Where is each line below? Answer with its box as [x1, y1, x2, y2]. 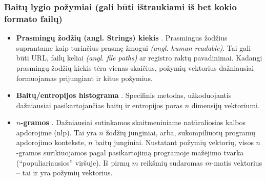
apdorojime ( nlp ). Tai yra [16, 127, 97, 137]
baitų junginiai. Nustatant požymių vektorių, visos [95, 137, 254, 148]
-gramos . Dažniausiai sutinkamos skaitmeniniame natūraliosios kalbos [21, 117, 245, 128]
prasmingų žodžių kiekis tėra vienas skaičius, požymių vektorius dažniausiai [16, 62, 254, 73]
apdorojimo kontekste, [16, 137, 86, 148]
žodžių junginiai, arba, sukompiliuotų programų [106, 127, 255, 137]
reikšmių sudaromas [140, 157, 203, 168]
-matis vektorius [211, 157, 262, 168]
